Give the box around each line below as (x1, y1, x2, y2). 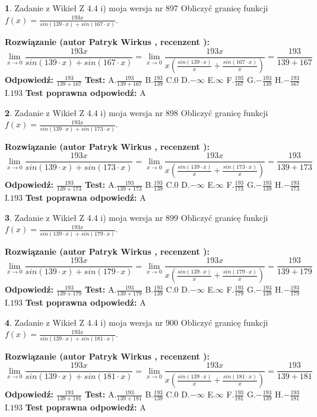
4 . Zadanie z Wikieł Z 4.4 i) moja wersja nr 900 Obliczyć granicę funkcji (5, 316, 268, 328)
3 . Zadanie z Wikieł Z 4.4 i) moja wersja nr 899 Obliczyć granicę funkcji (5, 211, 268, 223)
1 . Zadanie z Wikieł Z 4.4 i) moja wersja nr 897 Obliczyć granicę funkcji (5, 2, 268, 14)
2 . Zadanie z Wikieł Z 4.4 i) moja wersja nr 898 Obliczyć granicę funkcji (5, 106, 268, 118)
